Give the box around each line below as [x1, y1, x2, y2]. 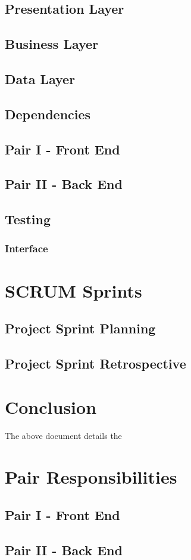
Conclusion [5, 395, 97, 419]
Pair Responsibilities [5, 465, 177, 489]
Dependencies [5, 104, 91, 123]
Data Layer [5, 69, 76, 88]
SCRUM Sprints [5, 278, 142, 302]
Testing [5, 210, 51, 228]
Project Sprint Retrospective [5, 354, 186, 372]
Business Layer [5, 35, 99, 53]
